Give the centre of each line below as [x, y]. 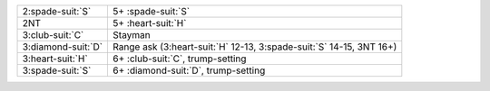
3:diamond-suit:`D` [63, 47]
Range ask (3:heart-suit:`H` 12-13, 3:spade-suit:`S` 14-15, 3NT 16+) [255, 47]
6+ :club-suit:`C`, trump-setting [180, 59]
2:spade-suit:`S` [57, 11]
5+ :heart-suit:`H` [150, 23]
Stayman [132, 35]
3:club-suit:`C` [53, 35]
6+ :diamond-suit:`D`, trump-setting [189, 70]
